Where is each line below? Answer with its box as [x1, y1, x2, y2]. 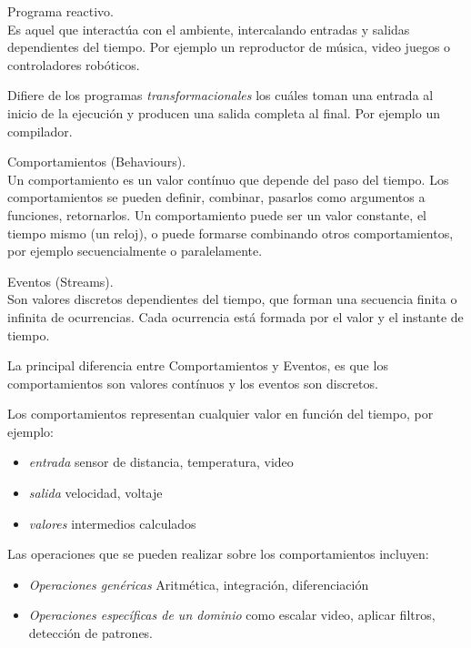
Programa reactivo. [7, 2, 114, 20]
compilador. [7, 121, 73, 140]
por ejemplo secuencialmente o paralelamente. [7, 241, 263, 260]
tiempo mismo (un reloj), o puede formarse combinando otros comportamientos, [7, 223, 454, 242]
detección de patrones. [28, 623, 154, 643]
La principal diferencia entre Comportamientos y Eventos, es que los [7, 356, 388, 375]
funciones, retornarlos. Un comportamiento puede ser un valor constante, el [7, 205, 426, 224]
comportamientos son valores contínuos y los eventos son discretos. [7, 373, 378, 392]
